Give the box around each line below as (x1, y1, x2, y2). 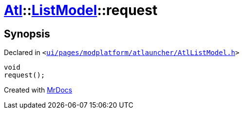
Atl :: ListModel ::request (4, 2, 158, 19)
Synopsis (4, 27, 50, 40)
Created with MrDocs (4, 86, 73, 94)
